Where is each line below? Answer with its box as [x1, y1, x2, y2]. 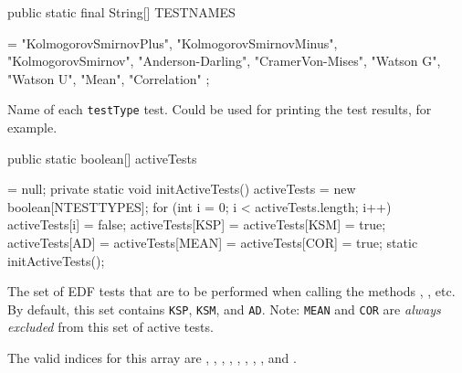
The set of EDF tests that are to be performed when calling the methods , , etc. [7, 282, 456, 301]
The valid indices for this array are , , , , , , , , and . [7, 348, 297, 368]
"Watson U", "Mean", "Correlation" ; [7, 69, 210, 88]
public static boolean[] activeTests [7, 148, 197, 167]
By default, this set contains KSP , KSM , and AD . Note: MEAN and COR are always [7, 299, 441, 318]
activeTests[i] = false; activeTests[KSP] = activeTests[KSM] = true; [7, 215, 386, 234]
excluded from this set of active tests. [7, 317, 214, 336]
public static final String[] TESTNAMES [7, 3, 236, 21]
